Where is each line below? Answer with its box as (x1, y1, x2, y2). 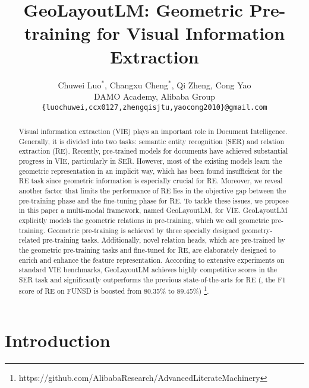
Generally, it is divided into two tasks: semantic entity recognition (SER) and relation (18, 136, 285, 146)
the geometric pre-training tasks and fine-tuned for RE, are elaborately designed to (18, 245, 276, 255)
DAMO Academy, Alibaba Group (93, 90, 216, 103)
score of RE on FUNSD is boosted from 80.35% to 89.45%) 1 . (18, 284, 209, 295)
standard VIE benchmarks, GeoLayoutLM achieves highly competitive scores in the (18, 265, 278, 275)
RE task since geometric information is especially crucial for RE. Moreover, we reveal (18, 176, 283, 186)
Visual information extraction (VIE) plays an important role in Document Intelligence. (18, 126, 288, 136)
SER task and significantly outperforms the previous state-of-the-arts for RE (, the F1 (18, 274, 286, 284)
